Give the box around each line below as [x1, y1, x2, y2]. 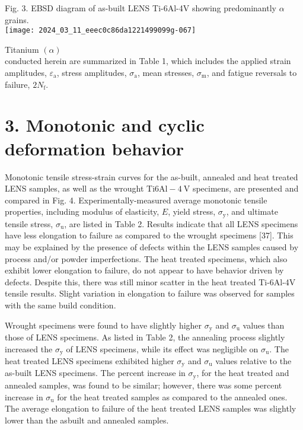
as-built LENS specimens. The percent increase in [5, 367, 186, 379]
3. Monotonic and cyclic [5, 113, 205, 137]
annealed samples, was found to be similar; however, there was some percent [5, 378, 282, 391]
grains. [5, 13, 29, 26]
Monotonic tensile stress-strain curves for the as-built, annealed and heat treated [5, 170, 298, 183]
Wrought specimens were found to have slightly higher [5, 318, 202, 331]
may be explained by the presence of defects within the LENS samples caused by [5, 240, 299, 253]
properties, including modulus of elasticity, [5, 205, 160, 218]
